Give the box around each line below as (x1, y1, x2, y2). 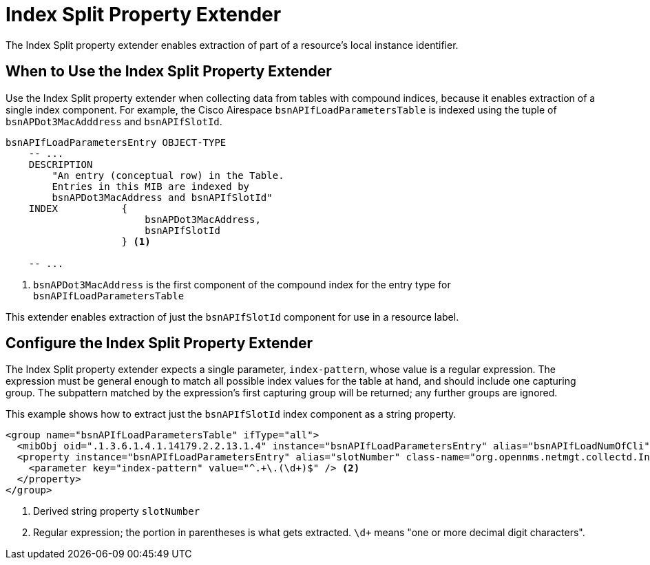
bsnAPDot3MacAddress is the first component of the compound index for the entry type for (33, 278, 451, 290)
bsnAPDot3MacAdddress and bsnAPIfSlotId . (6, 115, 222, 127)
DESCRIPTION (28, 158, 93, 170)
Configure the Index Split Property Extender (6, 334, 313, 352)
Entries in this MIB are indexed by (52, 180, 250, 192)
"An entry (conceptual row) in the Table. (52, 169, 284, 181)
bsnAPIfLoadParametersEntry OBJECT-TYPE (6, 136, 227, 148)
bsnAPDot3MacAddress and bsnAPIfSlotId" (52, 191, 273, 203)
